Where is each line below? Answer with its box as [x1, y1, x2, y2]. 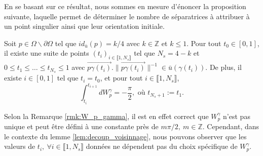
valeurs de [4, 141, 35, 151]
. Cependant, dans [202, 121, 259, 132]
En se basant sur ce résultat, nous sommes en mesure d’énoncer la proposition [4, 1, 246, 11]
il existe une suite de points [4, 48, 89, 58]
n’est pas [223, 110, 250, 121]
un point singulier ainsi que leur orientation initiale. [4, 21, 165, 31]
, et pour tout [100, 72, 143, 83]
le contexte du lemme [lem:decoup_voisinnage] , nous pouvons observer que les [4, 131, 247, 141]
